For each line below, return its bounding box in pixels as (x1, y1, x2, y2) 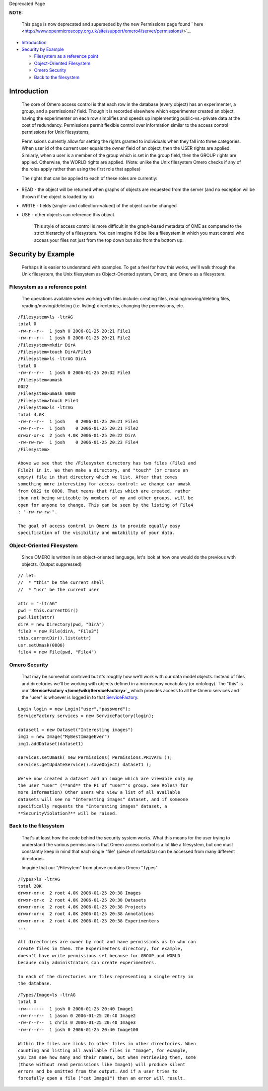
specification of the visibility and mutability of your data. (18, 530, 175, 536)
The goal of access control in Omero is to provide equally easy (18, 523, 181, 529)
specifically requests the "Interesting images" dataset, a (18, 804, 167, 809)
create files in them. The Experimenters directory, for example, (18, 946, 183, 952)
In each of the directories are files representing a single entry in (18, 974, 194, 979)
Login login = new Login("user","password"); (18, 706, 131, 712)
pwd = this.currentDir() (18, 607, 78, 613)
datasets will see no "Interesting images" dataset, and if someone (18, 796, 188, 802)
